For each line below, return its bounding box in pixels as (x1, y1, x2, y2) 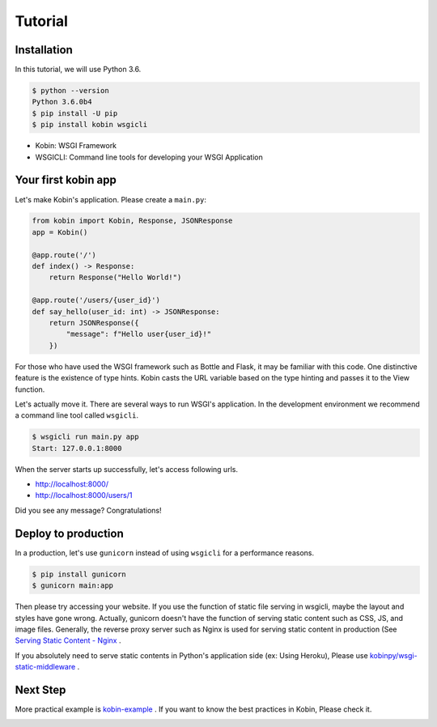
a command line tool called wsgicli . (15, 410, 139, 420)
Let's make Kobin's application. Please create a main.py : (15, 194, 206, 204)
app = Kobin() (32, 227, 88, 236)
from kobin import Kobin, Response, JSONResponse (32, 216, 233, 226)
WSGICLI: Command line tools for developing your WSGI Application (35, 152, 263, 162)
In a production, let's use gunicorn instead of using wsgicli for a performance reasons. (15, 547, 315, 558)
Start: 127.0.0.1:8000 (32, 444, 122, 453)
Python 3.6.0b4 (32, 97, 92, 107)
